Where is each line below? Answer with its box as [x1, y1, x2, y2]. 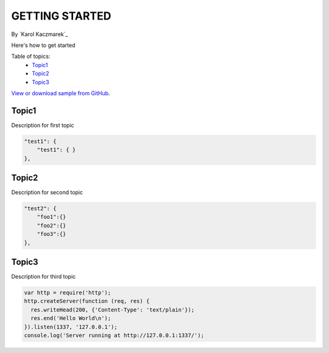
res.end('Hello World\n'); [30, 315, 111, 322]
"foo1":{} [37, 213, 66, 221]
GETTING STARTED [11, 9, 111, 23]
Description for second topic [11, 189, 83, 196]
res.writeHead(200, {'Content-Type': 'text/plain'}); [30, 306, 195, 313]
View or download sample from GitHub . [11, 89, 110, 97]
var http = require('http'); [24, 290, 111, 296]
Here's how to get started [11, 41, 76, 49]
